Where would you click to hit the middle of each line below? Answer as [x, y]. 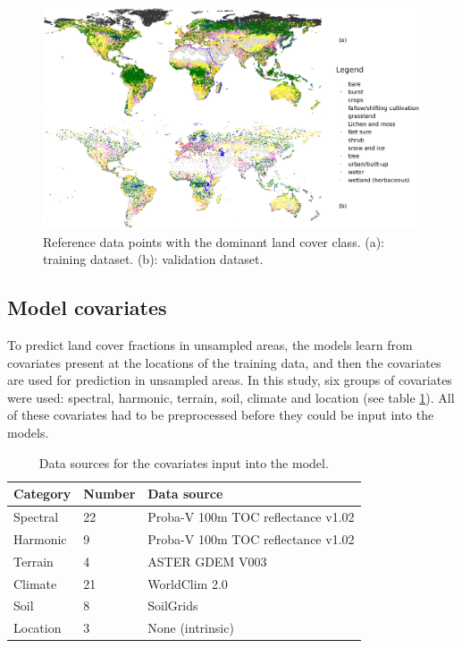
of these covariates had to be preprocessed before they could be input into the [221, 415]
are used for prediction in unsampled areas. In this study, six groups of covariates [230, 380]
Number [109, 494]
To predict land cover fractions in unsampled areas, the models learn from [210, 345]
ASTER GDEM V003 [207, 561]
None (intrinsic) [191, 628]
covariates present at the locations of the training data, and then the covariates [224, 362]
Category [42, 494]
